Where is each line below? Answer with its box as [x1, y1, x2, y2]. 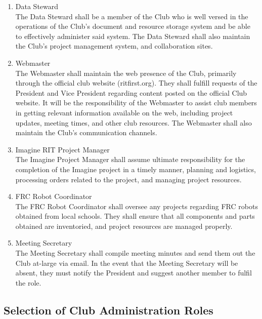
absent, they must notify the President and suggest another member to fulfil [15, 267, 252, 278]
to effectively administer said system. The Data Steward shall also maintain [15, 30, 250, 41]
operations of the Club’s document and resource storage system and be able [15, 21, 250, 31]
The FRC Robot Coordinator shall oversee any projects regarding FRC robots [15, 201, 258, 211]
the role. [15, 277, 41, 288]
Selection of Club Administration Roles [4, 302, 213, 317]
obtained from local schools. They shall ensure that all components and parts [15, 211, 255, 221]
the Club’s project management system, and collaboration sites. [15, 41, 213, 51]
